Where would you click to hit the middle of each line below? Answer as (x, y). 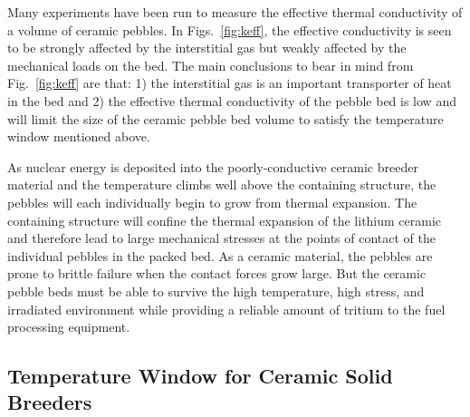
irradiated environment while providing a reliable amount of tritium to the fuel (226, 309)
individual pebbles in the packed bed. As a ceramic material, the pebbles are (220, 255)
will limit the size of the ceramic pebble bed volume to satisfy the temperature (225, 118)
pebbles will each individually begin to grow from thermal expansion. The (212, 202)
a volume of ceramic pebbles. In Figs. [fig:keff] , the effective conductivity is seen (230, 29)
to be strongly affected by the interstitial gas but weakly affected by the (207, 48)
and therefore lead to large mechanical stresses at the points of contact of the (221, 238)
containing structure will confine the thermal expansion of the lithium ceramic (225, 220)
